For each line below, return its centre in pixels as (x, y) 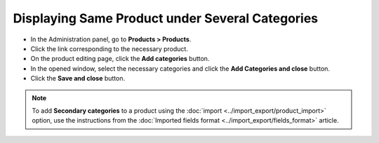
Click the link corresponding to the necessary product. (109, 48)
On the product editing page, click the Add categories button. (120, 59)
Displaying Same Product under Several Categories (166, 18)
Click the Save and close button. (78, 79)
